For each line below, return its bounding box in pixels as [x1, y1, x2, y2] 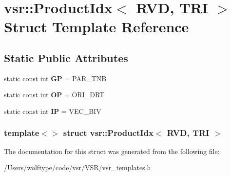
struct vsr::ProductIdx [63, 127, 154, 139]
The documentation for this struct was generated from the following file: [4, 146, 220, 156]
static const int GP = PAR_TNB [4, 73, 107, 83]
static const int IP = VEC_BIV [4, 106, 101, 116]
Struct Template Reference [4, 17, 189, 37]
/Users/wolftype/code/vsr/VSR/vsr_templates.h [4, 162, 151, 173]
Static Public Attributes [4, 50, 128, 65]
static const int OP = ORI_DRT [4, 89, 105, 100]
